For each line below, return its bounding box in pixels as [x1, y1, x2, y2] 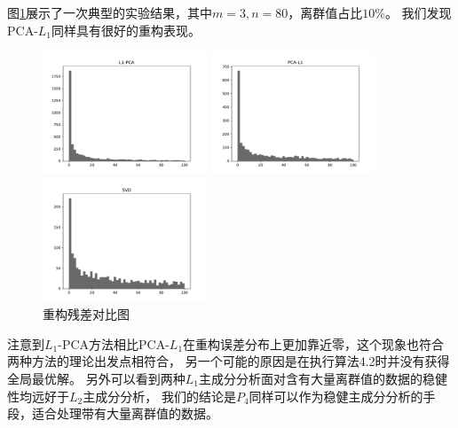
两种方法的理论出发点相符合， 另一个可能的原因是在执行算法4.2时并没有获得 [7, 352, 450, 370]
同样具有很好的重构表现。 [51, 20, 201, 39]
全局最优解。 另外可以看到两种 [7, 369, 186, 387]
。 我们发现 [384, 4, 452, 21]
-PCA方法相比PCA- [58, 334, 170, 353]
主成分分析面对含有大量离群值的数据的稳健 [198, 369, 447, 387]
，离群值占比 [288, 4, 363, 21]
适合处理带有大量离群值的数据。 [31, 404, 218, 423]
